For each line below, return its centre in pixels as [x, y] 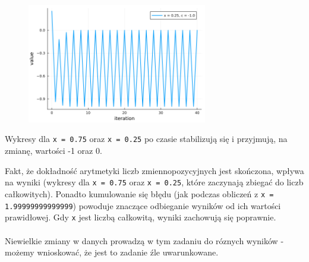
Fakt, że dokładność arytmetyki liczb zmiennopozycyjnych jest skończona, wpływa [154, 170]
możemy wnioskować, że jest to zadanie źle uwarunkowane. [112, 252]
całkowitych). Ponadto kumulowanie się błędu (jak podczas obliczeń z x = [139, 193]
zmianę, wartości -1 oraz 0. [53, 151]
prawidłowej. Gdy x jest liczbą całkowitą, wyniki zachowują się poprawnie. [141, 217]
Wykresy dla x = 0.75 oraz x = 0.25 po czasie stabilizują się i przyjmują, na [146, 139]
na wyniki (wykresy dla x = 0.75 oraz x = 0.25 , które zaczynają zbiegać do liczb [154, 182]
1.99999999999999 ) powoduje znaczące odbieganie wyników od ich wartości [143, 205]
